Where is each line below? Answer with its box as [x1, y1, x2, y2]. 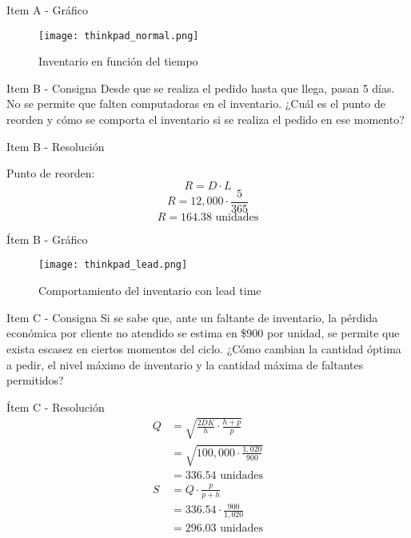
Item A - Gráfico [6, 2, 89, 18]
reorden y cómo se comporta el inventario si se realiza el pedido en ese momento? [6, 111, 405, 128]
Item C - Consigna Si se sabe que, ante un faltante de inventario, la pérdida [6, 309, 378, 325]
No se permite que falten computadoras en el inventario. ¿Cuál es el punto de [6, 95, 385, 112]
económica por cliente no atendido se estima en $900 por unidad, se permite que [6, 325, 400, 341]
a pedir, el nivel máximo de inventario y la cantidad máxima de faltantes [6, 356, 364, 373]
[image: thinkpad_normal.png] [38, 30, 199, 42]
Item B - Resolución [6, 137, 105, 154]
